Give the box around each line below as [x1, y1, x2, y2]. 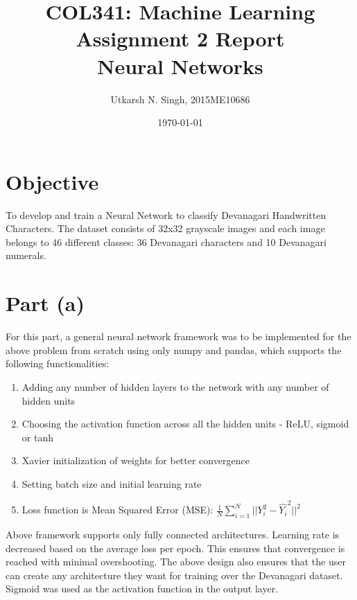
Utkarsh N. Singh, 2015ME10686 [110, 91, 250, 106]
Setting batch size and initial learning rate [21, 476, 202, 491]
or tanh [21, 430, 53, 444]
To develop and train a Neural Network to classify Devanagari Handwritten [6, 207, 326, 222]
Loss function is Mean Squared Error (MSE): [21, 502, 214, 517]
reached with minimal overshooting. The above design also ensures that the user [6, 554, 346, 569]
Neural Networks [97, 51, 263, 80]
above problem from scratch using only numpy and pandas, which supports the [6, 342, 342, 357]
